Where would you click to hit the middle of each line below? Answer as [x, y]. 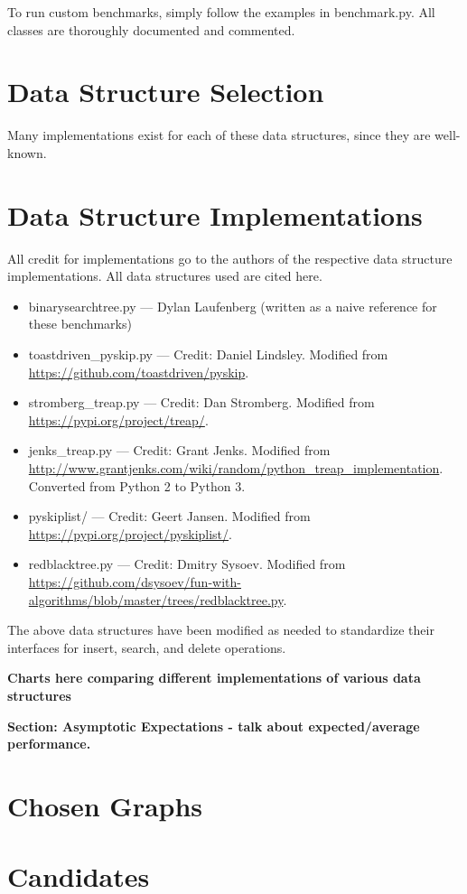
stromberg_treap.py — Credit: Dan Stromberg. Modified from [201, 402]
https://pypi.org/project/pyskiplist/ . [130, 533]
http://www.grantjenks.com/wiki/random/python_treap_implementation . [236, 467]
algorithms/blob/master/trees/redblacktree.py [156, 599]
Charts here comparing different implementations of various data [214, 678]
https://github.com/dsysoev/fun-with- [135, 581]
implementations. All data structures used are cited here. [165, 276]
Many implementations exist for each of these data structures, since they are [219, 135]
